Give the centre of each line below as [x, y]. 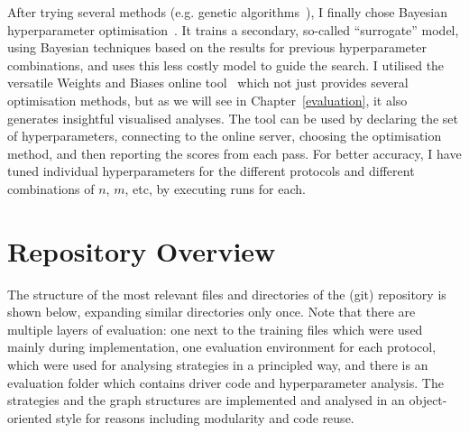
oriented [30, 417]
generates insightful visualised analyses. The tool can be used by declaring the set [233, 118]
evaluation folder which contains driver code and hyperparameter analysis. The [225, 382]
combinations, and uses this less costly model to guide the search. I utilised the [226, 64]
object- [428, 400]
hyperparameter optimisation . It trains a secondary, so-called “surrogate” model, [233, 29]
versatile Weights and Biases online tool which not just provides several [208, 83]
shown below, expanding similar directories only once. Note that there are [212, 312]
